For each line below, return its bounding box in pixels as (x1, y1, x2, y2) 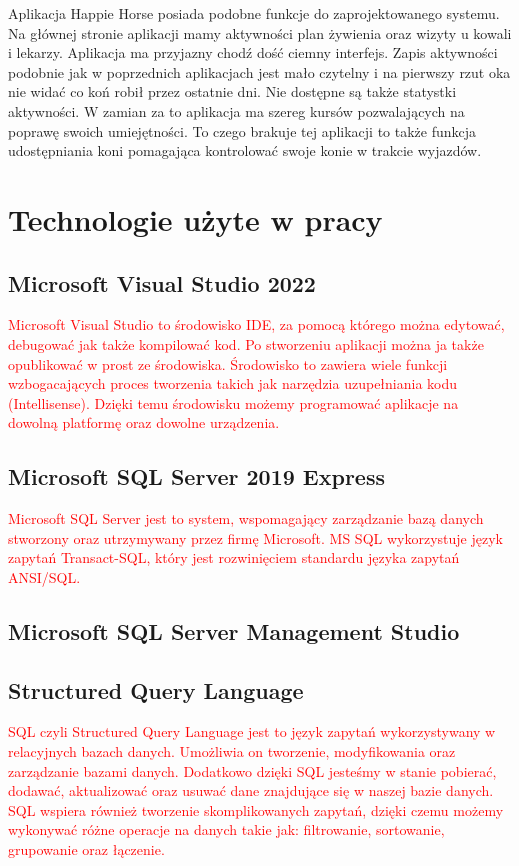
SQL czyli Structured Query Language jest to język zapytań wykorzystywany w (8, 721, 496, 742)
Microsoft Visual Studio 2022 (8, 267, 316, 298)
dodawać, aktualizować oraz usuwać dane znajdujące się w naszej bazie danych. (8, 780, 494, 801)
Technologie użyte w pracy (8, 198, 383, 239)
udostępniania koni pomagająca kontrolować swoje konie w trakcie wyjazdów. (8, 140, 482, 161)
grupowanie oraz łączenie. (8, 839, 165, 860)
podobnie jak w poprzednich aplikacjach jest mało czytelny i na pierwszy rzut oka (8, 61, 511, 82)
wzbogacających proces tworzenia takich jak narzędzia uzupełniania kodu (8, 373, 458, 394)
